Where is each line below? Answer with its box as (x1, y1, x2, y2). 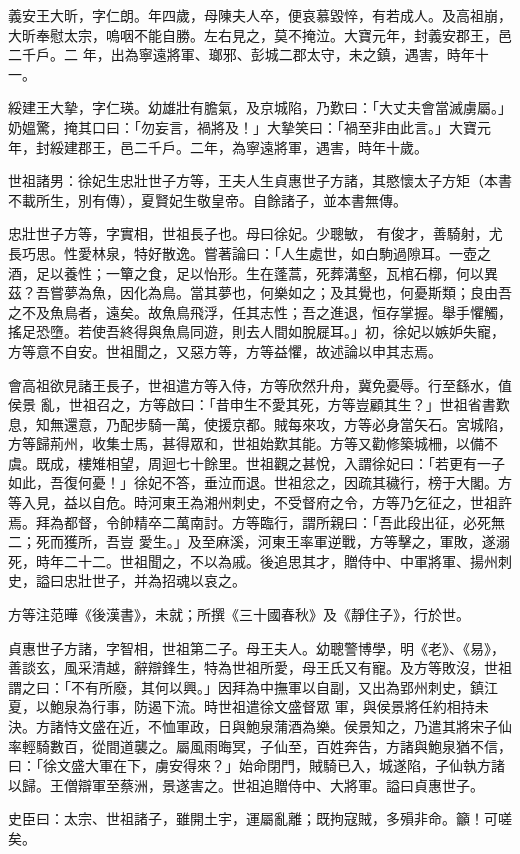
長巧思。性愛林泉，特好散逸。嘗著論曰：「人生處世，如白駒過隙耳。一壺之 (8, 242, 491, 263)
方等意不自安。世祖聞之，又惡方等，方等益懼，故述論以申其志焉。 (8, 340, 442, 361)
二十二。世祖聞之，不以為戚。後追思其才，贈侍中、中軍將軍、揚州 (63, 550, 498, 571)
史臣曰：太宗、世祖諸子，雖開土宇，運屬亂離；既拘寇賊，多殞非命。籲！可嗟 (8, 808, 512, 829)
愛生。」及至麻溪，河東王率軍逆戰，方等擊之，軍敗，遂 (138, 531, 496, 552)
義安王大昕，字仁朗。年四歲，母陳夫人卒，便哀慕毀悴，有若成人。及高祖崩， (8, 5, 512, 25)
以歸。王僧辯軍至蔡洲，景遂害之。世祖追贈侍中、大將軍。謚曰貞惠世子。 (8, 774, 484, 795)
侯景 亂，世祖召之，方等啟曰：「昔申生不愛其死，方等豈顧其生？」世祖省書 (8, 394, 496, 415)
